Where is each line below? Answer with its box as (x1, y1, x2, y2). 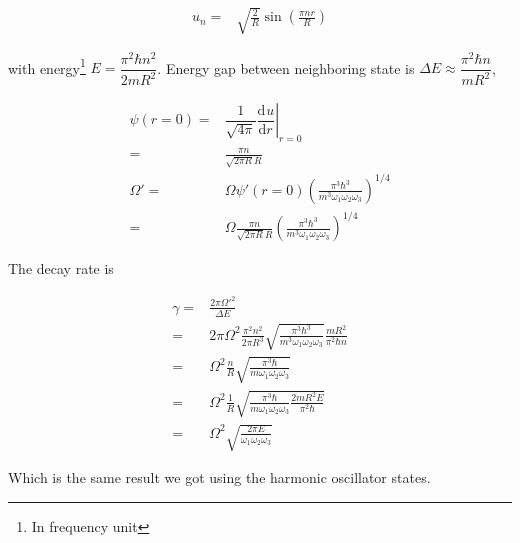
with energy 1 (8, 54, 86, 78)
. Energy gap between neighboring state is (157, 57, 415, 78)
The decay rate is (8, 258, 114, 279)
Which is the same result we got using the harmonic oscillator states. (8, 467, 431, 488)
